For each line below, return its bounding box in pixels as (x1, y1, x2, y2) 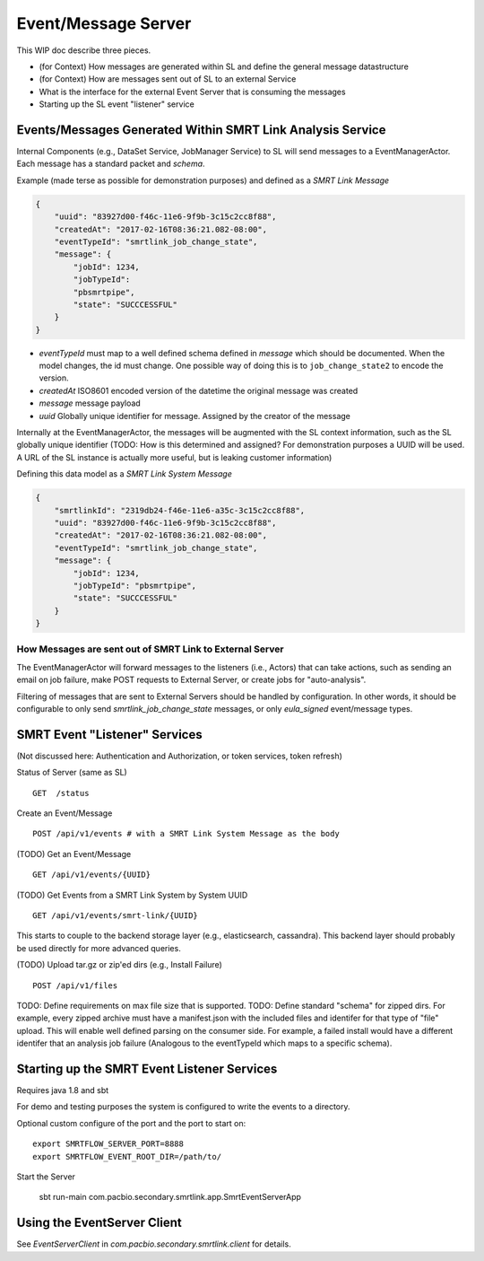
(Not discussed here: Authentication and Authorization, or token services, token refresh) (16, 750, 342, 761)
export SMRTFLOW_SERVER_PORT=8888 (32, 1139, 184, 1149)
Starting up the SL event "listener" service (39, 99, 194, 109)
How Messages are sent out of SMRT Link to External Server (16, 643, 284, 655)
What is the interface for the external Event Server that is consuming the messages (39, 86, 346, 97)
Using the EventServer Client (16, 1215, 183, 1230)
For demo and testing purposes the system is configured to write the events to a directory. (16, 1101, 350, 1112)
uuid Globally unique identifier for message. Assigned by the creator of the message (39, 410, 351, 421)
